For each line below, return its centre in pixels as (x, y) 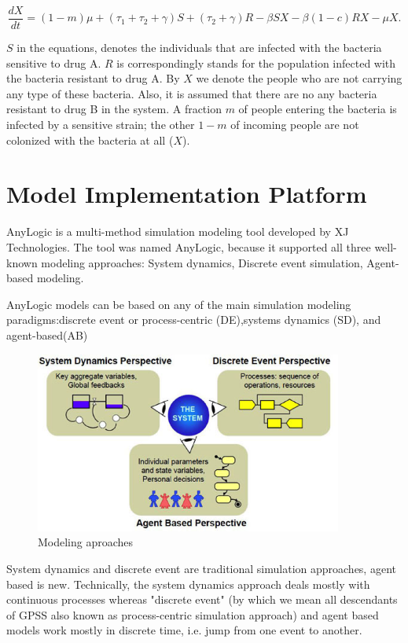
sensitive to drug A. (54, 62)
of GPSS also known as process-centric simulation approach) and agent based (193, 614)
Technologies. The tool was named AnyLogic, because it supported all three (189, 246)
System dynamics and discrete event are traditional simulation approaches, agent (201, 569)
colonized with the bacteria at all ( (90, 140)
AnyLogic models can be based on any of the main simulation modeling (179, 304)
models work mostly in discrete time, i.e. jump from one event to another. (184, 630)
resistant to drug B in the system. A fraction (114, 109)
